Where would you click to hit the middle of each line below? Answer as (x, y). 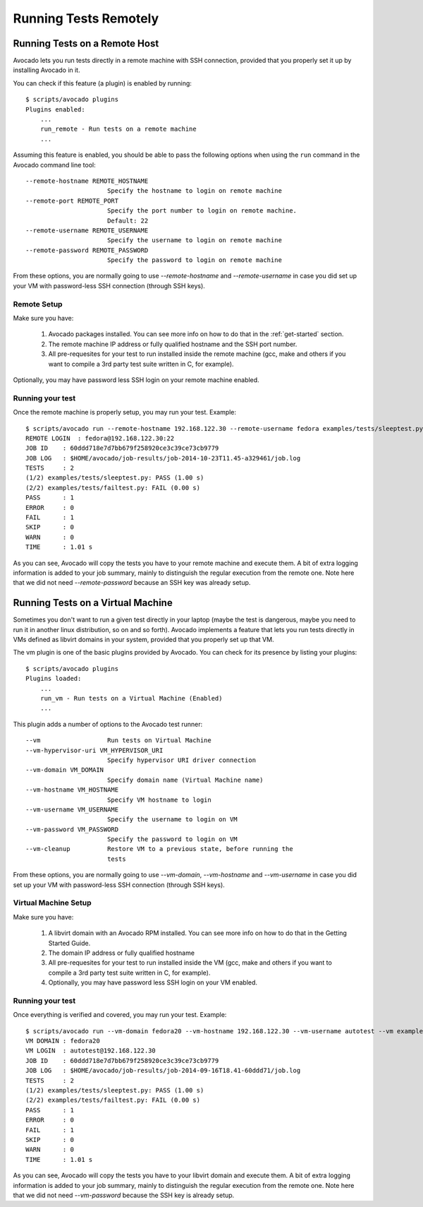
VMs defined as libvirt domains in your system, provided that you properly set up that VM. (143, 640)
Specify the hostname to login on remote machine (194, 191)
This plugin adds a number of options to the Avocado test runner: (108, 724)
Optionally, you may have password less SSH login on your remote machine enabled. (136, 380)
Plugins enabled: (55, 109)
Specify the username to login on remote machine (194, 240)
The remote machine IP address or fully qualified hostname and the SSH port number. (173, 344)
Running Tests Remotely (86, 18)
